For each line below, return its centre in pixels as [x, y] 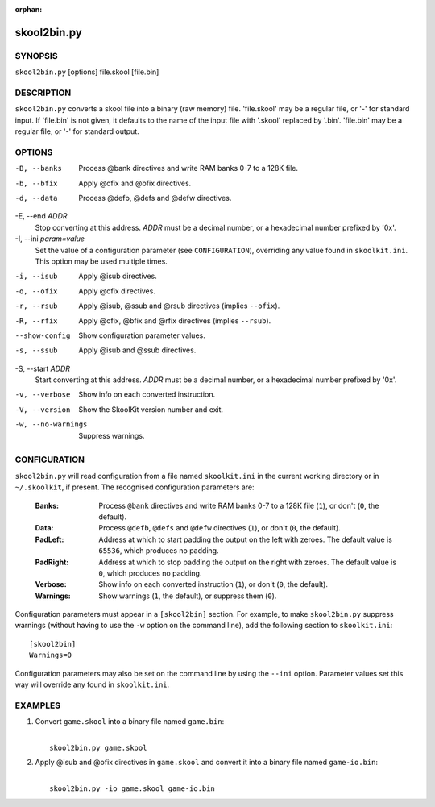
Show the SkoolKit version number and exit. [151, 409]
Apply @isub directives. [118, 276]
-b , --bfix [36, 183]
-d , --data [36, 198]
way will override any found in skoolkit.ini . [92, 684]
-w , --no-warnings [51, 424]
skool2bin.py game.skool [98, 747]
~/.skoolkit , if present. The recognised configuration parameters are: [135, 487]
